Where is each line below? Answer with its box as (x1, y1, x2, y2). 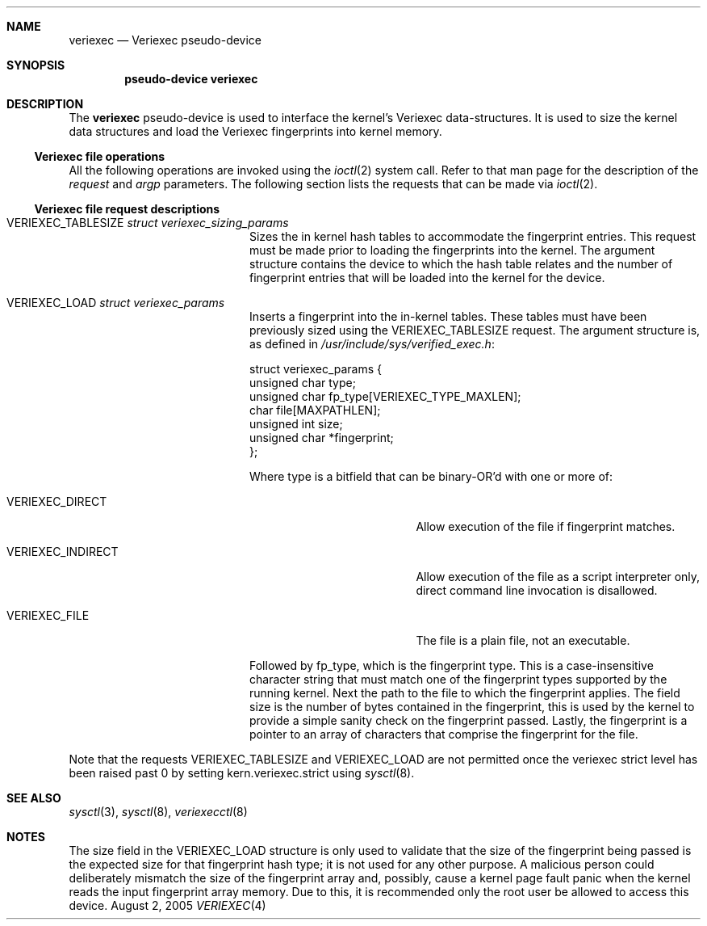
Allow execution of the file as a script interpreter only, (416, 570, 701, 583)
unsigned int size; (249, 417, 343, 431)
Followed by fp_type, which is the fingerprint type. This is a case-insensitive (249, 659, 654, 672)
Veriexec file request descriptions (34, 202, 220, 216)
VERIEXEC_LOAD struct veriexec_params (6, 296, 225, 309)
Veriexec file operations (34, 149, 165, 163)
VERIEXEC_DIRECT (6, 495, 107, 508)
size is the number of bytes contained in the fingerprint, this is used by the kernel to (249, 700, 695, 713)
